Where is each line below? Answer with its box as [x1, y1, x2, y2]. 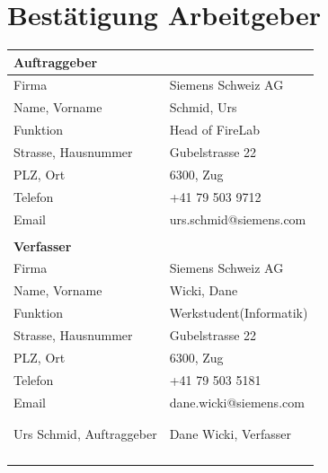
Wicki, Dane [169, 281, 238, 300]
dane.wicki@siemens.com [169, 392, 305, 411]
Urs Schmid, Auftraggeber [13, 424, 157, 442]
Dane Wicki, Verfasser [169, 424, 292, 442]
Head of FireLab [169, 120, 261, 139]
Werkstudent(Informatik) [169, 303, 308, 322]
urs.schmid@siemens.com [169, 209, 306, 228]
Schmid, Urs [169, 98, 237, 117]
